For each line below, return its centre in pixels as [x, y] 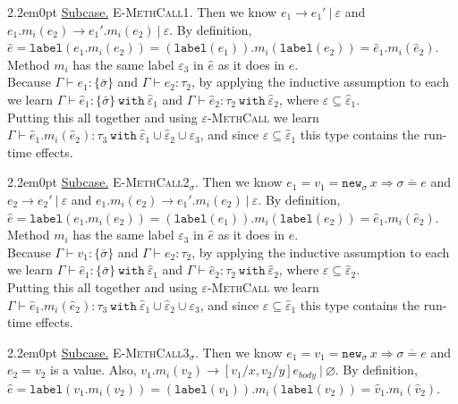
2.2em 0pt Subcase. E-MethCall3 [98, 352]
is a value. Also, [93, 370]
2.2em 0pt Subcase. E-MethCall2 [98, 182]
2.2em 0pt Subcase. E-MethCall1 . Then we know [142, 12]
